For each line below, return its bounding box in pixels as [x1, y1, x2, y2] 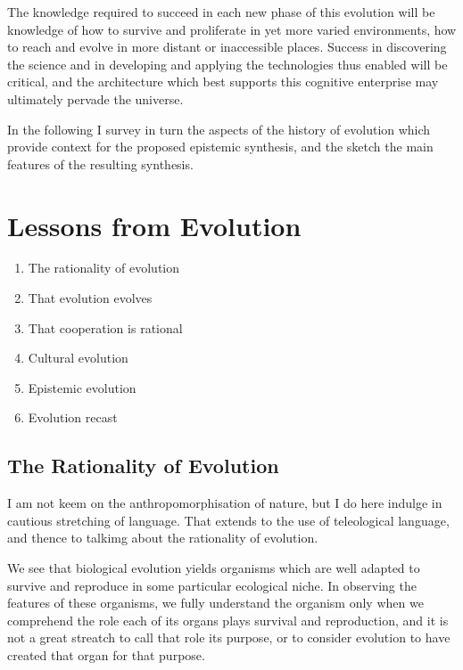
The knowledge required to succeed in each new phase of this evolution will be [7, 3, 435, 20]
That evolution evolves [28, 289, 153, 307]
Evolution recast [28, 408, 118, 427]
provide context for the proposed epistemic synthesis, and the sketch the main [7, 137, 434, 156]
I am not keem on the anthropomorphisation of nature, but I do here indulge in [7, 494, 442, 512]
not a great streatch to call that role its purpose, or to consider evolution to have [7, 628, 451, 647]
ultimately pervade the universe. [7, 89, 184, 108]
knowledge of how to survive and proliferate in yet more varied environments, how [7, 20, 457, 38]
